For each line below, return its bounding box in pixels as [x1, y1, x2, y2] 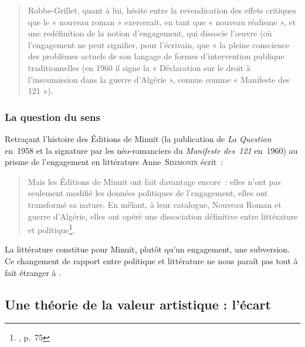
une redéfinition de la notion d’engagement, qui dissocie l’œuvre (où [28, 27, 272, 39]
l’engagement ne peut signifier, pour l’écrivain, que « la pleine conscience [28, 38, 290, 50]
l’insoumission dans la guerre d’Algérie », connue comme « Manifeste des [28, 73, 290, 85]
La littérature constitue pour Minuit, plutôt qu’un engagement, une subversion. [5, 243, 290, 255]
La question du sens [5, 109, 100, 124]
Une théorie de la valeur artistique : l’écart [5, 295, 271, 313]
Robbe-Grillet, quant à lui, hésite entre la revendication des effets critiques [28, 4, 297, 16]
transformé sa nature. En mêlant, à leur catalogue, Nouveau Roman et [28, 198, 282, 210]
